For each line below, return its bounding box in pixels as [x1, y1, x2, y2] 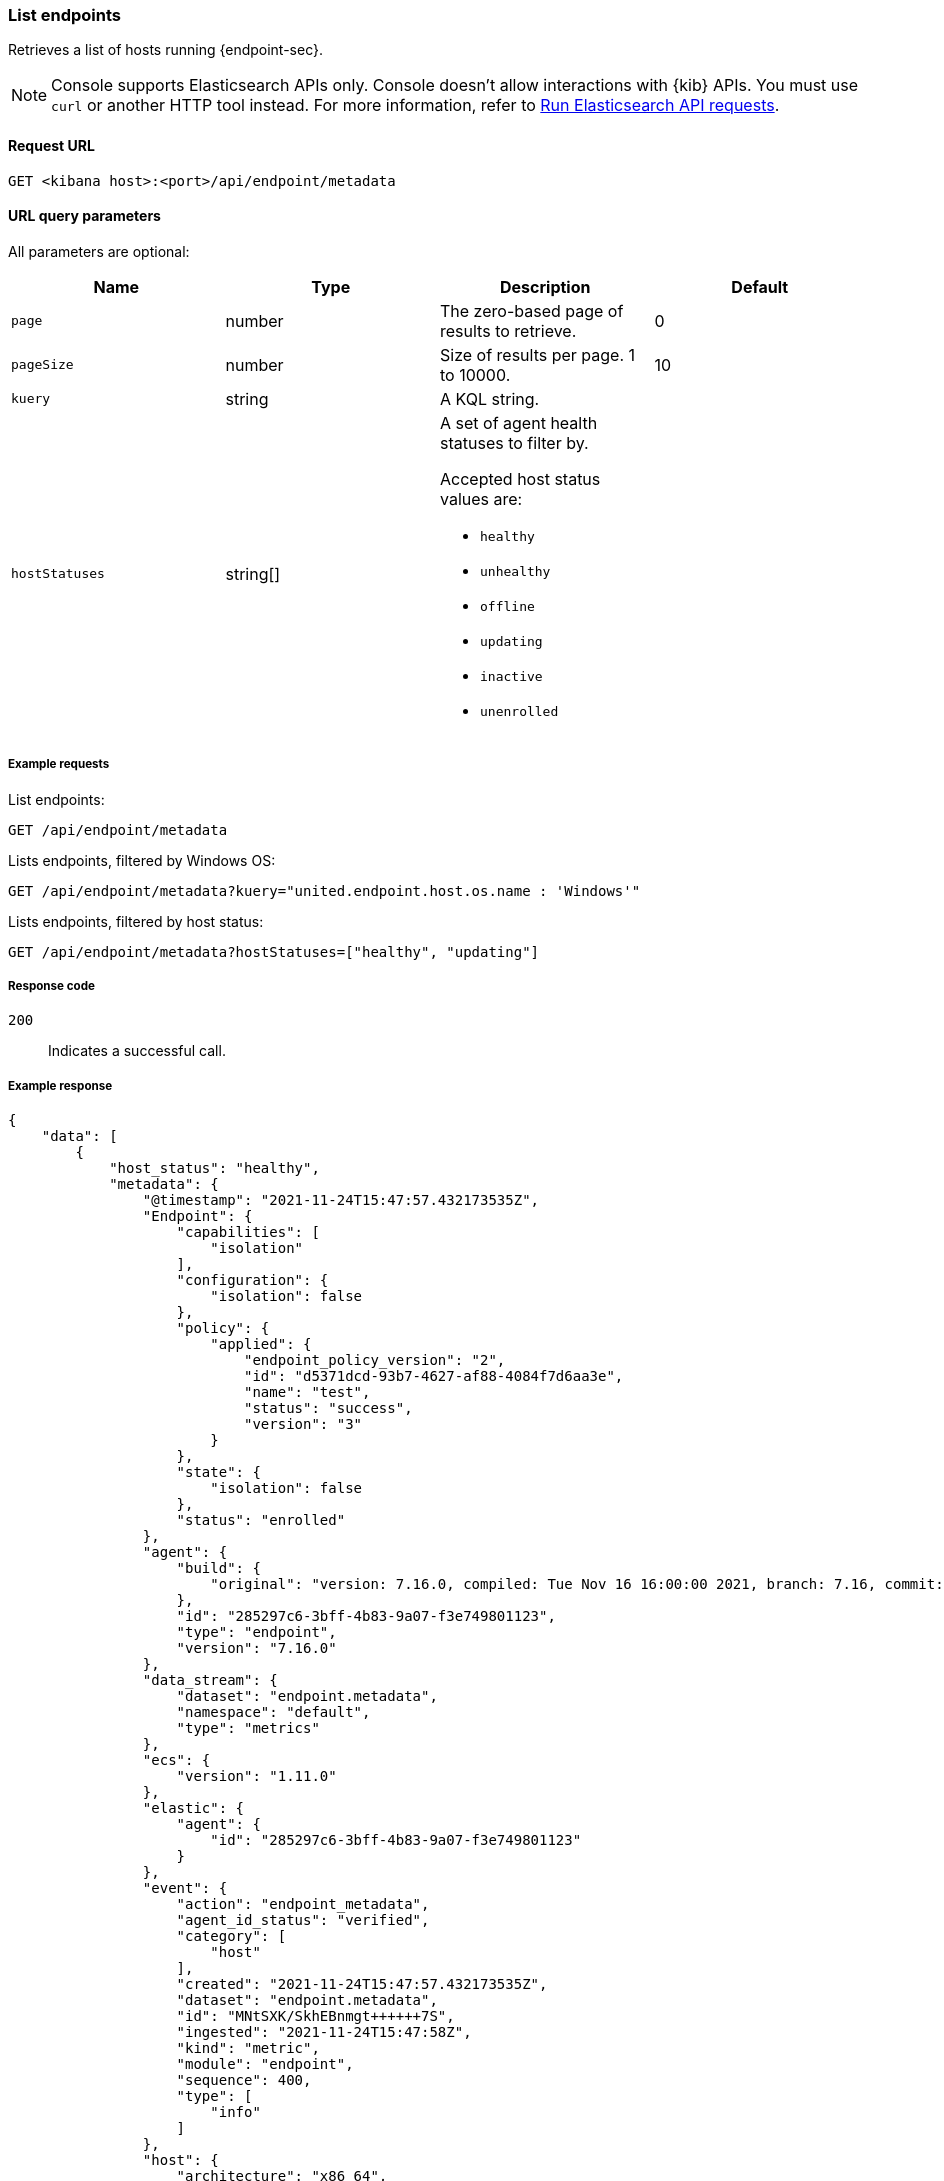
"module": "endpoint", [176, 2056, 354, 2073]
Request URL [8, 136, 95, 154]
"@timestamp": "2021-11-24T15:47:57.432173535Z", [142, 1192, 540, 1209]
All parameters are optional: [8, 242, 190, 260]
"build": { [176, 1560, 261, 1577]
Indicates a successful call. [48, 1042, 226, 1060]
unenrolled [480, 703, 559, 719]
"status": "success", [244, 1400, 413, 1417]
